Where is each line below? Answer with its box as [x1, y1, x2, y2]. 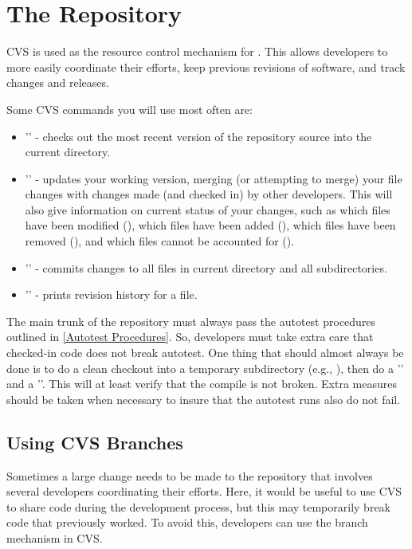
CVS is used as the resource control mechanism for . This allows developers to [6, 43, 388, 60]
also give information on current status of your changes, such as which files [25, 201, 390, 218]
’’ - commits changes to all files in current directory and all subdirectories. [25, 259, 387, 276]
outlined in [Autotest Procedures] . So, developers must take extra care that [6, 328, 374, 345]
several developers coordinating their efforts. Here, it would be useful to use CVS [6, 483, 402, 500]
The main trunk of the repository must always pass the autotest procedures [6, 312, 376, 329]
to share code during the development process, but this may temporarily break [6, 498, 390, 515]
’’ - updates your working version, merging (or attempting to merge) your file [25, 170, 402, 186]
